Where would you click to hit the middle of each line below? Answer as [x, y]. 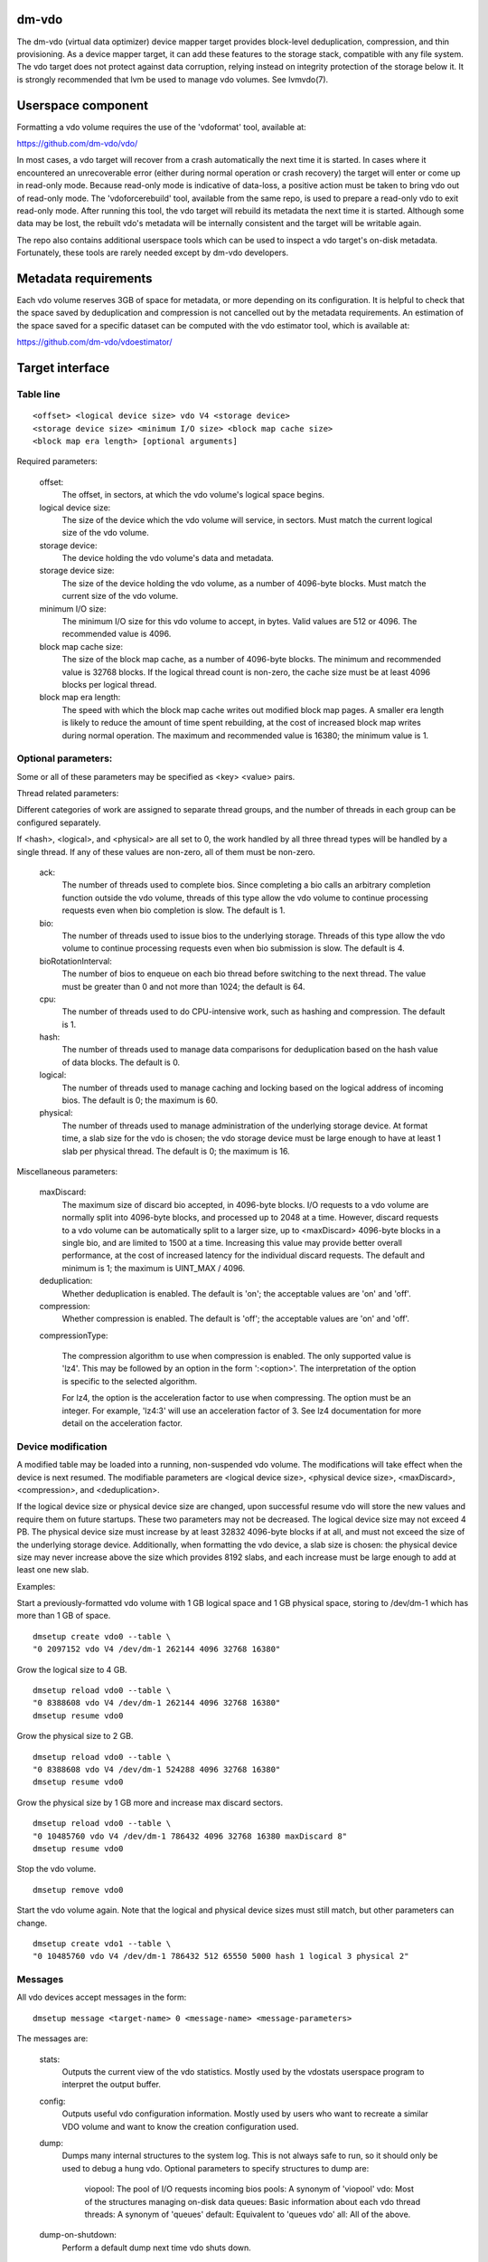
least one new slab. [53, 1570]
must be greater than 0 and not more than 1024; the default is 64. [183, 986]
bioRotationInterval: [75, 961]
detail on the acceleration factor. [122, 1423]
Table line [38, 394]
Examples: [36, 1586]
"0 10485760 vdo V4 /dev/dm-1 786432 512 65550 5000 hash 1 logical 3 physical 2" [221, 1956]
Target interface [63, 368]
